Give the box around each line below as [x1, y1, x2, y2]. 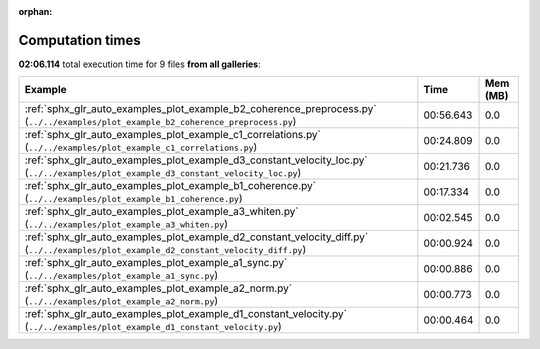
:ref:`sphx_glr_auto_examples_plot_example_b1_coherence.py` [24, 179, 317, 193]
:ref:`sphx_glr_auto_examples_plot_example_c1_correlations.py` [24, 128, 322, 142]
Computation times [18, 31, 141, 49]
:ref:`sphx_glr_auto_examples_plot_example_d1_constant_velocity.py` [24, 307, 347, 321]
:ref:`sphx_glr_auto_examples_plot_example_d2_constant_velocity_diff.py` [24, 230, 369, 244]
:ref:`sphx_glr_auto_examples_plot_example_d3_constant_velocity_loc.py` [24, 153, 369, 167]
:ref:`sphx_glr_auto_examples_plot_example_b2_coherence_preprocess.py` [24, 102, 377, 116]
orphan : [18, 6, 53, 17]
